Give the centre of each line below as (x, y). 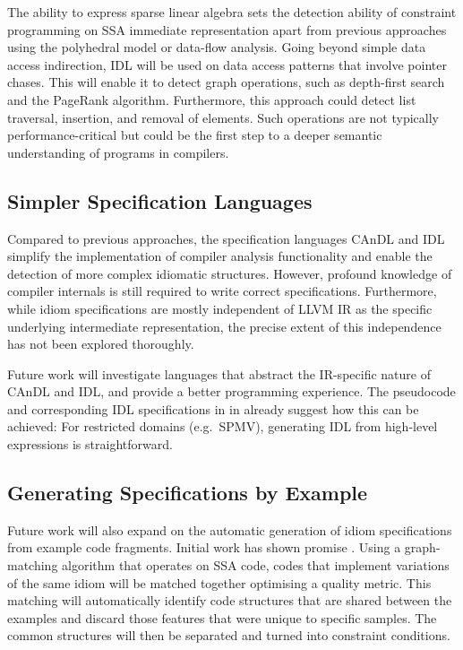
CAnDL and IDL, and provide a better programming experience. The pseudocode (231, 391)
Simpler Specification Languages (160, 200)
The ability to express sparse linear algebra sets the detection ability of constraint (232, 12)
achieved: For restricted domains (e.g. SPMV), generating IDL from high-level (223, 426)
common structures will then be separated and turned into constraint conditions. (229, 635)
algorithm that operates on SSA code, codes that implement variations (256, 565)
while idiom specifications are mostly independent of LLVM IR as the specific (220, 308)
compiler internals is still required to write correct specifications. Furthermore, (222, 291)
